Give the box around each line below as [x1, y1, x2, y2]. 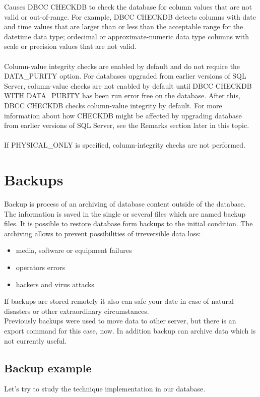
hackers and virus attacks [16, 279, 94, 289]
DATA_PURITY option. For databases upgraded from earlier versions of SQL [4, 71, 246, 81]
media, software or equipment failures [16, 245, 132, 255]
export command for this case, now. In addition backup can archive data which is [4, 325, 256, 336]
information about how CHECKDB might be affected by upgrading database [4, 110, 242, 120]
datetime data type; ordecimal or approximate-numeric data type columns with [4, 31, 249, 41]
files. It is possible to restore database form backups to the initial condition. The [4, 218, 253, 229]
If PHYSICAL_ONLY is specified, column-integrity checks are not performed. [4, 140, 245, 150]
